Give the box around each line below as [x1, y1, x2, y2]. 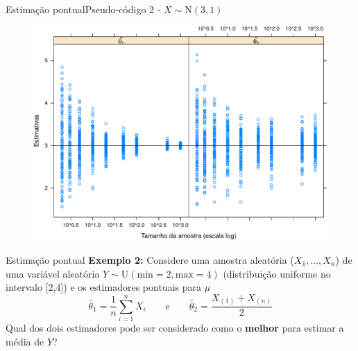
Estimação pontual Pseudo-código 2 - [6, 2, 161, 16]
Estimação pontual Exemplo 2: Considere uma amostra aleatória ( [6, 252, 294, 267]
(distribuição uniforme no [223, 266, 331, 280]
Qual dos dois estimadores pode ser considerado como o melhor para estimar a [6, 320, 344, 334]
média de [6, 334, 44, 348]
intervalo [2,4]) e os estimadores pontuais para [6, 280, 201, 294]
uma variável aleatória [6, 266, 100, 280]
